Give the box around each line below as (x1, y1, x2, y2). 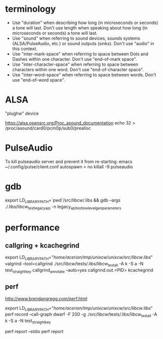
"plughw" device (5, 110, 39, 116)
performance (5, 222, 60, 233)
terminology (5, 3, 56, 15)
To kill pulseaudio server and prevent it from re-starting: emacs (5, 158, 133, 164)
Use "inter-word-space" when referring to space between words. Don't (12, 72, 157, 78)
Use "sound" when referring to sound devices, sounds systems (12, 35, 140, 41)
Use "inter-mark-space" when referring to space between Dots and (12, 51, 148, 57)
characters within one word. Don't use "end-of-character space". (12, 66, 144, 72)
